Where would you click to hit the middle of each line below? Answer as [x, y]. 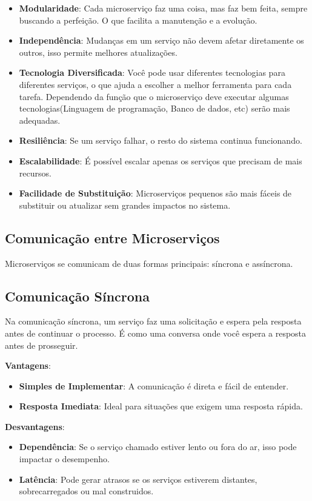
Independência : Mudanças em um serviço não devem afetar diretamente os [161, 40]
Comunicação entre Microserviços [112, 237]
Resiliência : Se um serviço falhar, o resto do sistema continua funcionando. [161, 140]
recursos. [35, 173]
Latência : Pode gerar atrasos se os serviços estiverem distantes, [138, 479]
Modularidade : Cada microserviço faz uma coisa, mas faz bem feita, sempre [163, 8]
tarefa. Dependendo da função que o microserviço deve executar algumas [154, 96]
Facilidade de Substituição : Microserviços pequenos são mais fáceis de [155, 193]
